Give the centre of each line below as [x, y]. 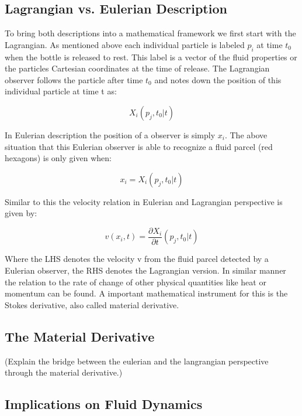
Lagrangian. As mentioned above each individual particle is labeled [125, 44]
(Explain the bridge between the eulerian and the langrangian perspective [137, 361]
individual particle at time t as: [61, 91]
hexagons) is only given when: [58, 158]
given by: [21, 213]
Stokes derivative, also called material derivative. [92, 304]
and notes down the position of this [218, 79]
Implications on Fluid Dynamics [104, 404]
